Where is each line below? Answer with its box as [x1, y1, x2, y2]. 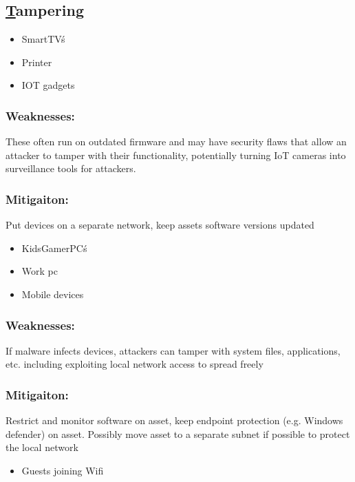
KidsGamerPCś [21, 240, 87, 255]
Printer [21, 54, 52, 69]
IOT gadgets [21, 78, 75, 92]
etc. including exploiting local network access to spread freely [6, 357, 263, 371]
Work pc [21, 264, 58, 278]
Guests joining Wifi [21, 463, 104, 477]
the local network [6, 440, 78, 454]
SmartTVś [21, 32, 65, 46]
